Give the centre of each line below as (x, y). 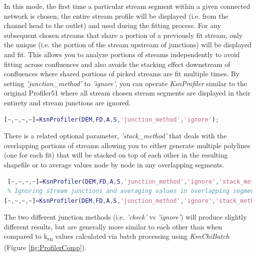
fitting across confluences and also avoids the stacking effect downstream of (117, 64)
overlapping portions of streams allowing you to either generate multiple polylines (127, 145)
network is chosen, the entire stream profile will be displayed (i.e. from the (116, 16)
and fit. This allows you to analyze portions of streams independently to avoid (122, 54)
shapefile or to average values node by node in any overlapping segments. (114, 164)
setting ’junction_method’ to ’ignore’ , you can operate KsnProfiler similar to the (126, 83)
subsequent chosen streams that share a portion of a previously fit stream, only (123, 35)
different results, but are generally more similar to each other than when (113, 226)
